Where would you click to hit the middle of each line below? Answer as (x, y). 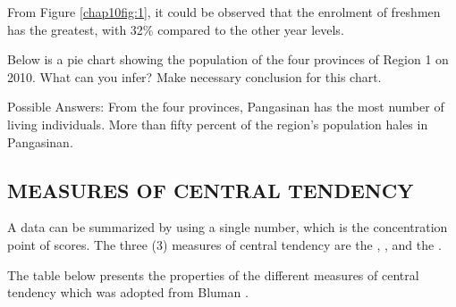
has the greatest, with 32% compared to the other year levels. (176, 29)
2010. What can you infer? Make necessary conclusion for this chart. (194, 76)
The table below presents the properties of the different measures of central (213, 274)
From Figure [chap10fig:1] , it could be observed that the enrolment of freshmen (224, 12)
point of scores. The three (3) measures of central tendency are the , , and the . (224, 244)
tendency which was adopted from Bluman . (128, 292)
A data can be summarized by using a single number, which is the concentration (228, 227)
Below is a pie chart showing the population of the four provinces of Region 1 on (228, 59)
